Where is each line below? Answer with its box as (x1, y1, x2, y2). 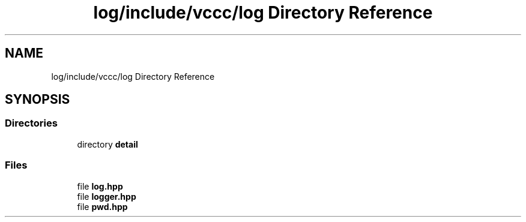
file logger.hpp (77, 191, 136, 202)
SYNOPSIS (5, 92, 70, 107)
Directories (5, 117, 58, 130)
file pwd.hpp (77, 201, 128, 212)
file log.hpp (77, 181, 123, 191)
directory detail (77, 139, 138, 149)
